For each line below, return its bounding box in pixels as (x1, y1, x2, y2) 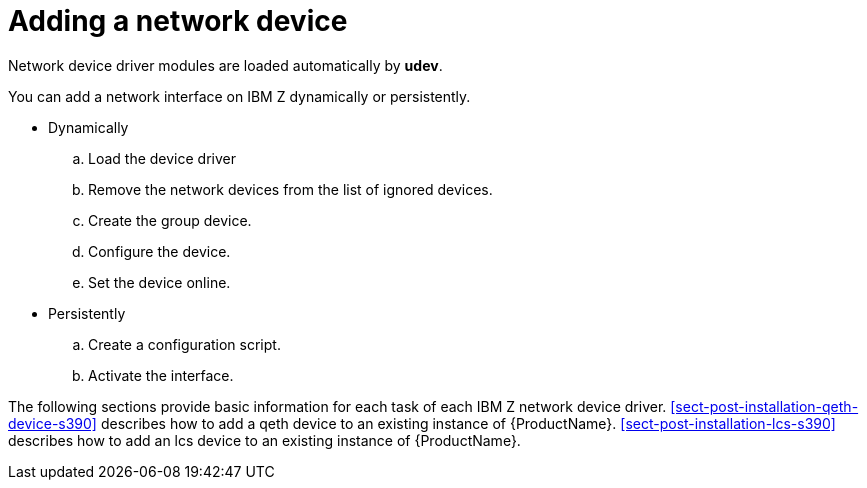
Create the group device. (88, 211, 252, 229)
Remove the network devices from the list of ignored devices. (88, 180, 493, 198)
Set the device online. (88, 273, 231, 291)
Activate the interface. (88, 366, 234, 384)
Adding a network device (8, 4, 348, 38)
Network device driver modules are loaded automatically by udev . (8, 56, 443, 74)
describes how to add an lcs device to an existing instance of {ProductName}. (8, 431, 521, 449)
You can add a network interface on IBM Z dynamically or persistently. (8, 87, 471, 105)
